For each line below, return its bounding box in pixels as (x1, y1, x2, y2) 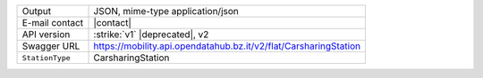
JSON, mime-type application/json (93, 5, 239, 17)
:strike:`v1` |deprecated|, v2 (93, 28, 209, 40)
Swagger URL (21, 40, 80, 52)
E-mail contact (21, 17, 84, 28)
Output (21, 5, 52, 17)
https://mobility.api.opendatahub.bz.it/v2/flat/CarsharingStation (93, 40, 361, 52)
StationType (21, 53, 71, 62)
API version (21, 28, 71, 40)
